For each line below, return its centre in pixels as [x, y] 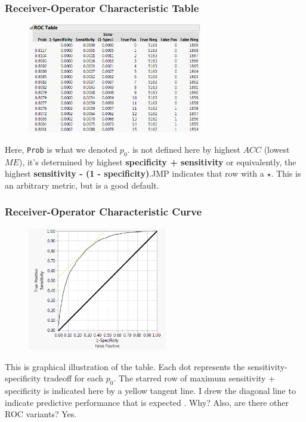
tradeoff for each [74, 378]
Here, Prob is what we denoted [61, 149]
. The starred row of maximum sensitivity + [194, 378]
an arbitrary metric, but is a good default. [82, 185]
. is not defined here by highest [184, 149]
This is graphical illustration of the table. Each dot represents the [125, 366]
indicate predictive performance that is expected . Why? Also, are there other [147, 402]
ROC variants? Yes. [41, 414]
